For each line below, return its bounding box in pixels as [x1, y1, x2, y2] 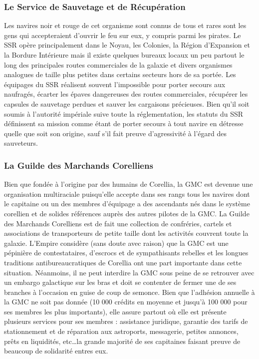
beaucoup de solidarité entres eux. [4, 345, 108, 356]
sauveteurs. [4, 138, 38, 148]
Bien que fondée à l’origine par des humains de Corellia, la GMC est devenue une [4, 179, 253, 189]
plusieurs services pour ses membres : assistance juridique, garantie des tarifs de [4, 316, 248, 326]
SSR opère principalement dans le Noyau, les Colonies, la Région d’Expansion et [4, 40, 250, 50]
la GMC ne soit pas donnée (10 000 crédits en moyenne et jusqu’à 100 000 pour [4, 296, 248, 307]
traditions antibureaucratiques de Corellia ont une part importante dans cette [4, 257, 242, 267]
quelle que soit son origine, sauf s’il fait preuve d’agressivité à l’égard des [4, 128, 227, 138]
